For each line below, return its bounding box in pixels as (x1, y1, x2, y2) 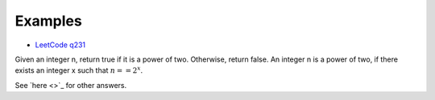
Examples (14, 12, 82, 30)
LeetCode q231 (35, 40, 86, 50)
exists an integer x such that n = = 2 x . (14, 65, 143, 75)
